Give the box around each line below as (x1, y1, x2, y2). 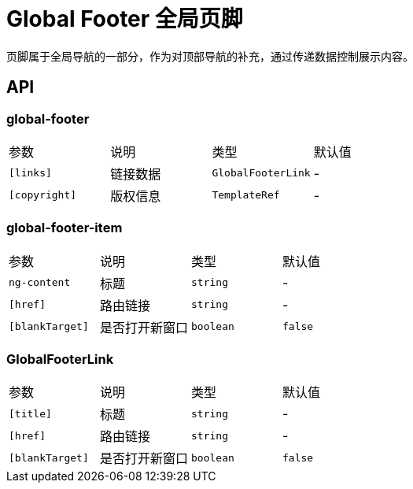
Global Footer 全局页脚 (6, 6, 243, 32)
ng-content (9, 276, 71, 289)
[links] (9, 167, 52, 180)
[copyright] (9, 189, 77, 202)
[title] (9, 407, 52, 420)
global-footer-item (6, 220, 123, 236)
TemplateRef (212, 189, 280, 202)
